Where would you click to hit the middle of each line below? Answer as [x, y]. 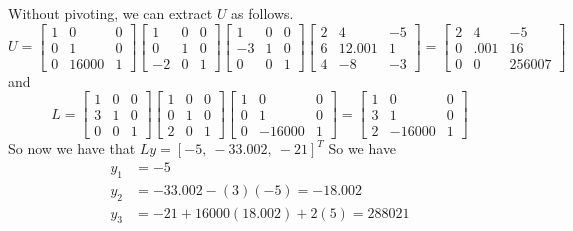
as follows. [262, 13]
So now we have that [72, 148]
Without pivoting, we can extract [110, 13]
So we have [362, 148]
